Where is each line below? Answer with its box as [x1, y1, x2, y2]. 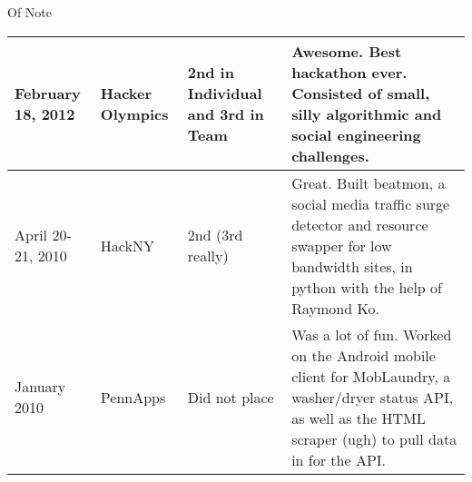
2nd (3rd [187, 224, 243, 246]
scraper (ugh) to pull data [291, 428, 457, 449]
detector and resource [291, 213, 428, 235]
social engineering [291, 123, 421, 145]
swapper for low [291, 234, 392, 256]
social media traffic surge [291, 192, 450, 214]
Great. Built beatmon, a [291, 172, 446, 193]
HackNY [100, 234, 154, 256]
